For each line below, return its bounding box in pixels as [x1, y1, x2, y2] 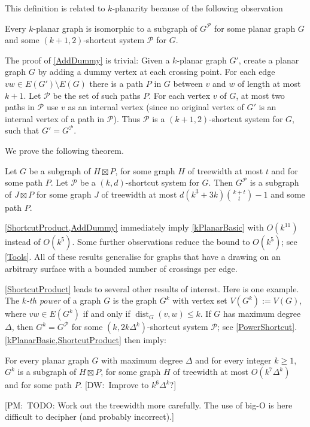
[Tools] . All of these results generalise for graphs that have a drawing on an [5, 250, 281, 263]
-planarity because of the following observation [112, 2, 283, 14]
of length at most [237, 77, 301, 89]
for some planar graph [214, 22, 296, 34]
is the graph [113, 294, 157, 307]
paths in [5, 101, 35, 113]
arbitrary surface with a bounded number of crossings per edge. [5, 262, 238, 274]
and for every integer [195, 353, 272, 366]
